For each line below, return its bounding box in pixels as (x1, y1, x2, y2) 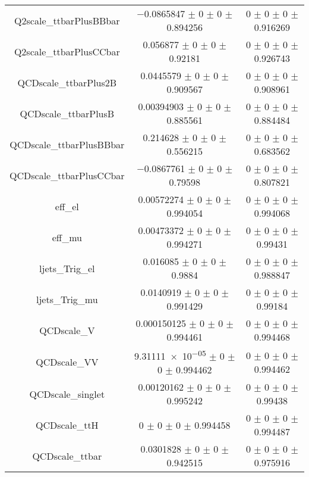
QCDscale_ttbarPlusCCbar (10, 168, 125, 182)
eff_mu (52, 230, 82, 244)
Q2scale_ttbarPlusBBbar (14, 13, 120, 27)
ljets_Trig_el (39, 261, 95, 275)
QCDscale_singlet (29, 386, 105, 401)
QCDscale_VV (36, 355, 99, 369)
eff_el (55, 199, 79, 213)
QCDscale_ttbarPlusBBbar (10, 137, 125, 151)
